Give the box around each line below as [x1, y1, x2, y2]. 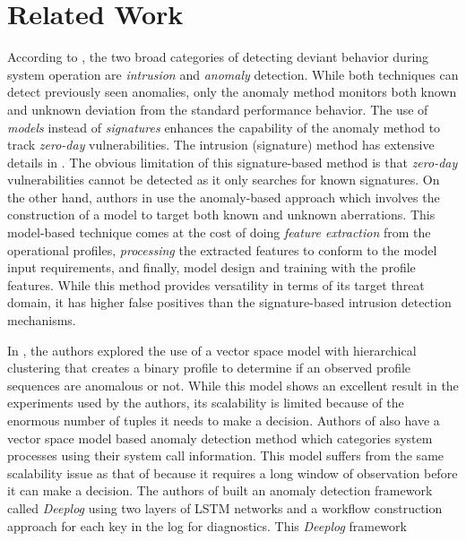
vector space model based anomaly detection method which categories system [7, 428, 433, 447]
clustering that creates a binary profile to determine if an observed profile [7, 358, 411, 377]
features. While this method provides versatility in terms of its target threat [7, 275, 425, 294]
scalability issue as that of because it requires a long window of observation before [7, 463, 458, 482]
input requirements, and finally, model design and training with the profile [7, 258, 416, 277]
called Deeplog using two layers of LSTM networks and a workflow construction [7, 498, 443, 517]
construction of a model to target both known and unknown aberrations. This [7, 205, 436, 224]
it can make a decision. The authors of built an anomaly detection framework [7, 481, 433, 500]
